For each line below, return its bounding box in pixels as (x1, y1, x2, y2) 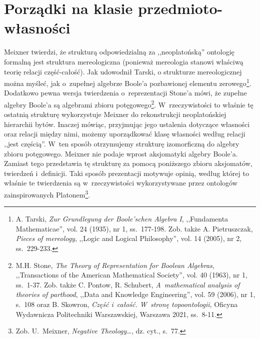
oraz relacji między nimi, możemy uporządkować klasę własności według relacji (4, 128, 245, 139)
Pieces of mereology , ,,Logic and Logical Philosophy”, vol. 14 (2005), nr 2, (15, 233, 242, 243)
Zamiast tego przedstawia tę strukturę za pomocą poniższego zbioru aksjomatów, (4, 158, 252, 168)
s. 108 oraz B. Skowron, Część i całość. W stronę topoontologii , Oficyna (15, 298, 238, 309)
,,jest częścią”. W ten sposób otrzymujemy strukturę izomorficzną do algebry (4, 138, 239, 148)
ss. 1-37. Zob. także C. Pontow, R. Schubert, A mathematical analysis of (15, 279, 240, 289)
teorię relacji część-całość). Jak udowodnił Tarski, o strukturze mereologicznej (4, 66, 242, 76)
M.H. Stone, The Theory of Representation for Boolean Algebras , (15, 259, 214, 270)
